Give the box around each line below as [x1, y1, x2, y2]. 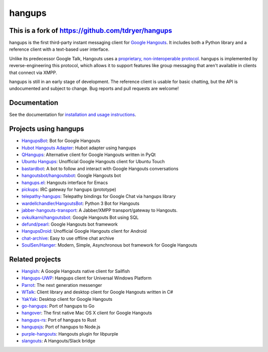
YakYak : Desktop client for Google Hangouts [21, 296, 113, 302]
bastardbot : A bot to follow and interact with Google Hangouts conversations [21, 166, 179, 172]
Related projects [9, 255, 62, 264]
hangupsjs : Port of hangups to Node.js [21, 324, 101, 330]
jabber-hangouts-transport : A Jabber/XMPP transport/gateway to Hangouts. [21, 207, 178, 213]
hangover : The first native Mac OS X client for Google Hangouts [21, 310, 152, 316]
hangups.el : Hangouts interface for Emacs [21, 179, 108, 185]
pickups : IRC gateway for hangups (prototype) [21, 186, 117, 192]
